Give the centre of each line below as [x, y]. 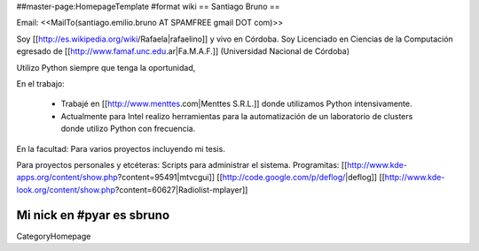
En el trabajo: [41, 83]
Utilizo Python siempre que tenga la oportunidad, [106, 67]
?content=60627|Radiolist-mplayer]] [181, 189]
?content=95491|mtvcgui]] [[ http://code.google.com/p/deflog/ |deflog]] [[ [251, 178]
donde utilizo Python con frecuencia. [128, 129]
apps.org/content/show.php [67, 178]
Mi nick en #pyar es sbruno [93, 215]
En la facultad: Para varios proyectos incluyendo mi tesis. [121, 148]
